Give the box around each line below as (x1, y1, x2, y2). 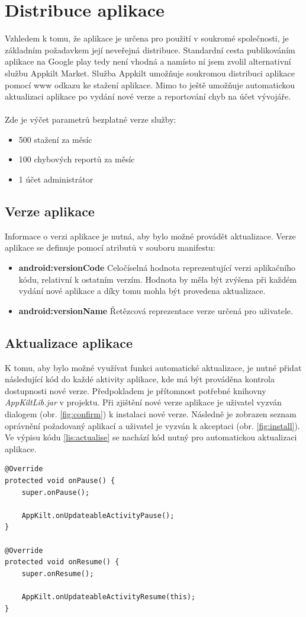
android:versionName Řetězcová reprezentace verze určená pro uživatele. (18, 304, 293, 317)
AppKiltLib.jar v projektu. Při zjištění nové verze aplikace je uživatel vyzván (5, 396, 282, 408)
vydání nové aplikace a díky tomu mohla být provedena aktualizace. (18, 284, 266, 297)
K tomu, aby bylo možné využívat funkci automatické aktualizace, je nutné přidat (5, 361, 302, 373)
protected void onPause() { (5, 476, 115, 485)
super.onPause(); (21, 488, 90, 497)
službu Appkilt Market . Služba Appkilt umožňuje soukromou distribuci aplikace (5, 66, 295, 79)
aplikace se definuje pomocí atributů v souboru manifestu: (5, 241, 215, 254)
